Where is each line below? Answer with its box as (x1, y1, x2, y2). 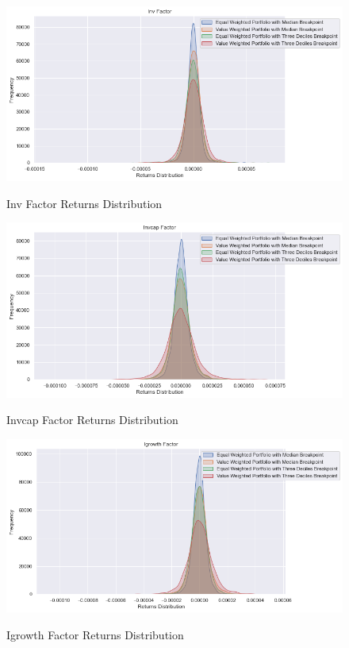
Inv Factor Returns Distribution (6, 195, 163, 211)
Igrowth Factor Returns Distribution (6, 626, 184, 642)
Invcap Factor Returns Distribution (6, 411, 178, 428)
